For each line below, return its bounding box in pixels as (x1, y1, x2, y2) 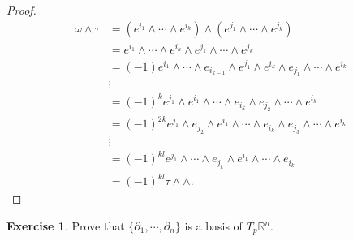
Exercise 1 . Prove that (6, 217, 125, 234)
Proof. (6, 2, 37, 18)
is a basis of (184, 217, 243, 234)
